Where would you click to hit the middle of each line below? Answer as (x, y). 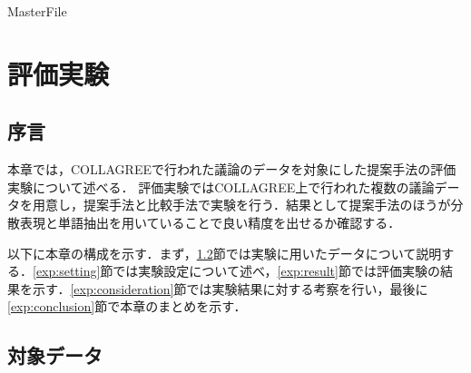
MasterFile (37, 11)
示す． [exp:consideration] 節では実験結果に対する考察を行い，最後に (230, 288)
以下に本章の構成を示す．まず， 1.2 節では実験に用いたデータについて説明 (225, 253)
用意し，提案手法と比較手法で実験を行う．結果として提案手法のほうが (241, 205)
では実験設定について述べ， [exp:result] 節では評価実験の (276, 271)
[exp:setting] (67, 271)
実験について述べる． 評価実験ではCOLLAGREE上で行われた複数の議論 (221, 186)
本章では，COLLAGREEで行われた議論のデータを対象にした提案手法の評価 (232, 169)
